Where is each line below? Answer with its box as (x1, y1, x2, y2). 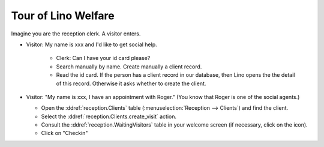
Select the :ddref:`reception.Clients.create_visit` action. (41, 113, 177, 120)
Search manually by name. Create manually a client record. (56, 63, 202, 70)
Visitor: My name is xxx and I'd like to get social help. (26, 41, 157, 48)
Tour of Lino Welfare (11, 9, 115, 22)
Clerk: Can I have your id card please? (56, 55, 151, 62)
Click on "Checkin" (41, 130, 88, 137)
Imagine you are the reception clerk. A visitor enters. (11, 30, 141, 37)
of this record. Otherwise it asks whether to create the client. (56, 80, 206, 87)
